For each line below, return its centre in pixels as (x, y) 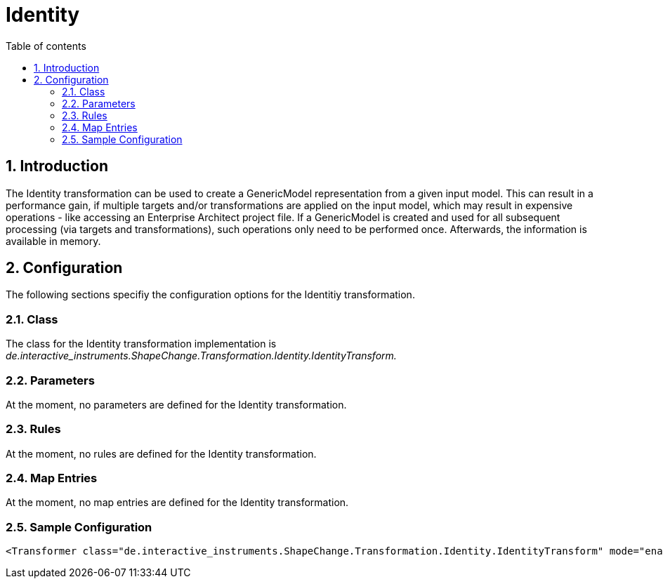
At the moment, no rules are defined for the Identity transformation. (161, 453)
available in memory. (53, 241)
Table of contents (46, 46)
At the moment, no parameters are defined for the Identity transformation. (176, 404)
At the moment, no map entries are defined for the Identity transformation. (177, 503)
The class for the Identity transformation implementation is (141, 344)
